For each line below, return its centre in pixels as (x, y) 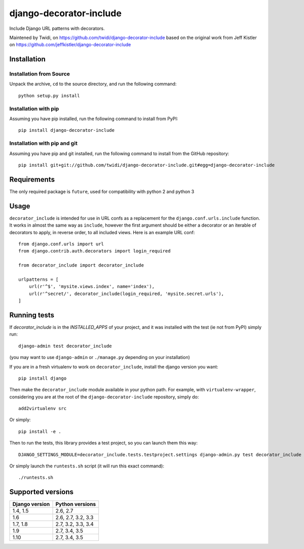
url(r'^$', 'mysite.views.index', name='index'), (91, 287)
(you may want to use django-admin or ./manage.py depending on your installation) (100, 357)
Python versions (76, 504)
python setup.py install (49, 96)
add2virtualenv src (43, 409)
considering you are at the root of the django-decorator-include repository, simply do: (104, 397)
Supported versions (41, 492)
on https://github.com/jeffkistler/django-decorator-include (70, 45)
